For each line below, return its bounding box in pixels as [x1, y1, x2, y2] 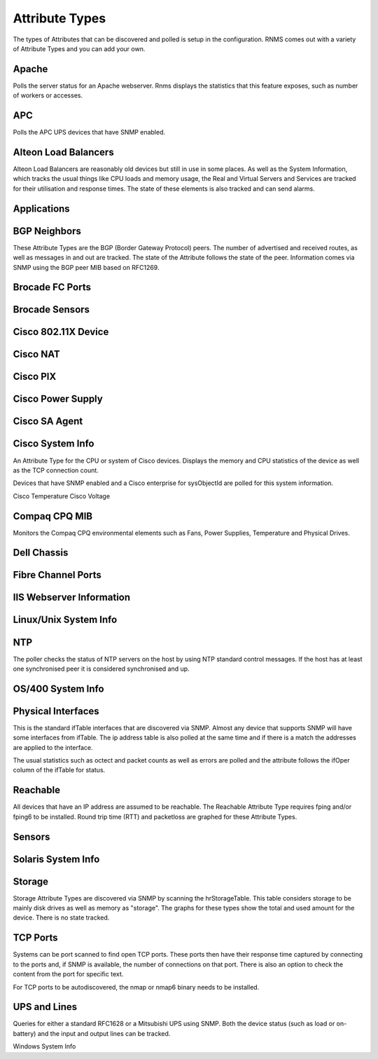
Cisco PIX [13, 371, 57, 383]
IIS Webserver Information [13, 592, 131, 603]
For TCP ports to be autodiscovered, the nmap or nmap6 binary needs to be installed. [13, 983, 260, 991]
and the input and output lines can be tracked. [37, 1029, 171, 1037]
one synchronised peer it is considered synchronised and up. [13, 664, 190, 673]
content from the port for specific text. [13, 970, 124, 978]
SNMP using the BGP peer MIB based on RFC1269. [13, 263, 160, 271]
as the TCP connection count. [13, 466, 99, 474]
